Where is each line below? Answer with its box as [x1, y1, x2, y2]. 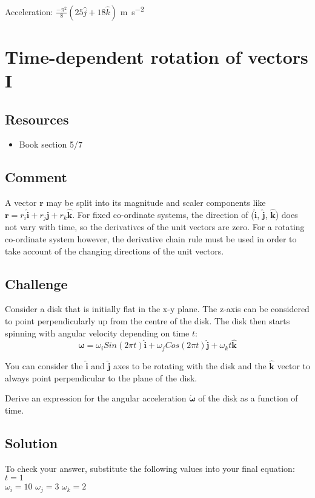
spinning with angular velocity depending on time [5, 326, 190, 339]
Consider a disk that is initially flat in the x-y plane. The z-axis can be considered [5, 302, 310, 315]
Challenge [5, 274, 68, 293]
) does [275, 208, 298, 221]
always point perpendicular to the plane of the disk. [5, 371, 197, 384]
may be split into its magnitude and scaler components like [46, 196, 266, 209]
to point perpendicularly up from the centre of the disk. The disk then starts [5, 315, 290, 327]
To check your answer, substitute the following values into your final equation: [5, 462, 295, 474]
